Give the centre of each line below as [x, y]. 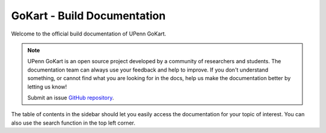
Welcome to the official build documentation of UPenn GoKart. [89, 34]
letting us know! [47, 87]
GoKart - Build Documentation [88, 16]
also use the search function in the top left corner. [73, 123]
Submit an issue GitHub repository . [71, 97]
